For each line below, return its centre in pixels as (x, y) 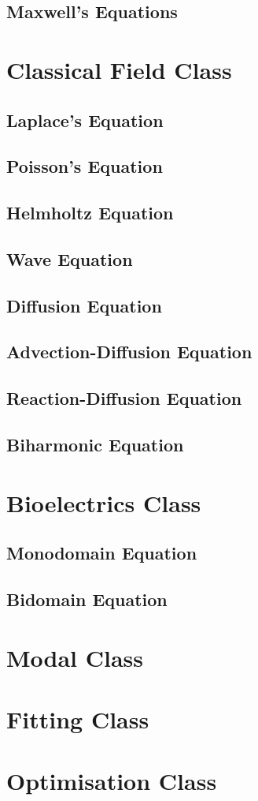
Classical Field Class (119, 69)
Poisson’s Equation (85, 166)
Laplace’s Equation (85, 120)
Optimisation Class (112, 781)
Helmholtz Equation (90, 213)
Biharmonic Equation (95, 445)
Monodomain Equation (102, 553)
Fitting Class (78, 719)
